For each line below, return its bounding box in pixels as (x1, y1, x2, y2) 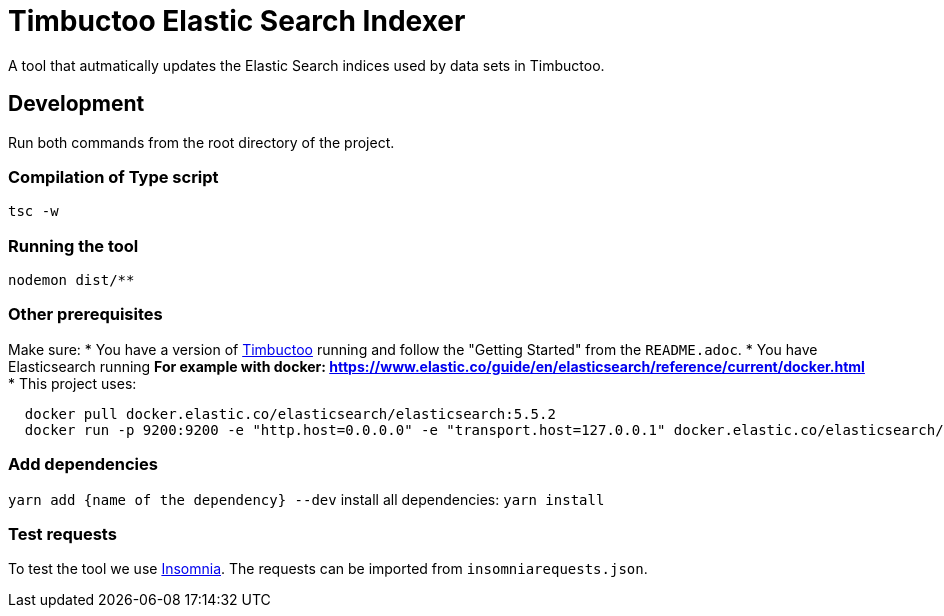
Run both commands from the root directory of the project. (8, 133, 395, 151)
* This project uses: (8, 374, 137, 392)
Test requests (8, 523, 117, 544)
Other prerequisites (8, 304, 163, 325)
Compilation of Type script (8, 166, 219, 187)
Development (8, 91, 145, 117)
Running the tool (8, 235, 139, 256)
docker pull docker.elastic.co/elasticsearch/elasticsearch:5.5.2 (24, 405, 556, 422)
